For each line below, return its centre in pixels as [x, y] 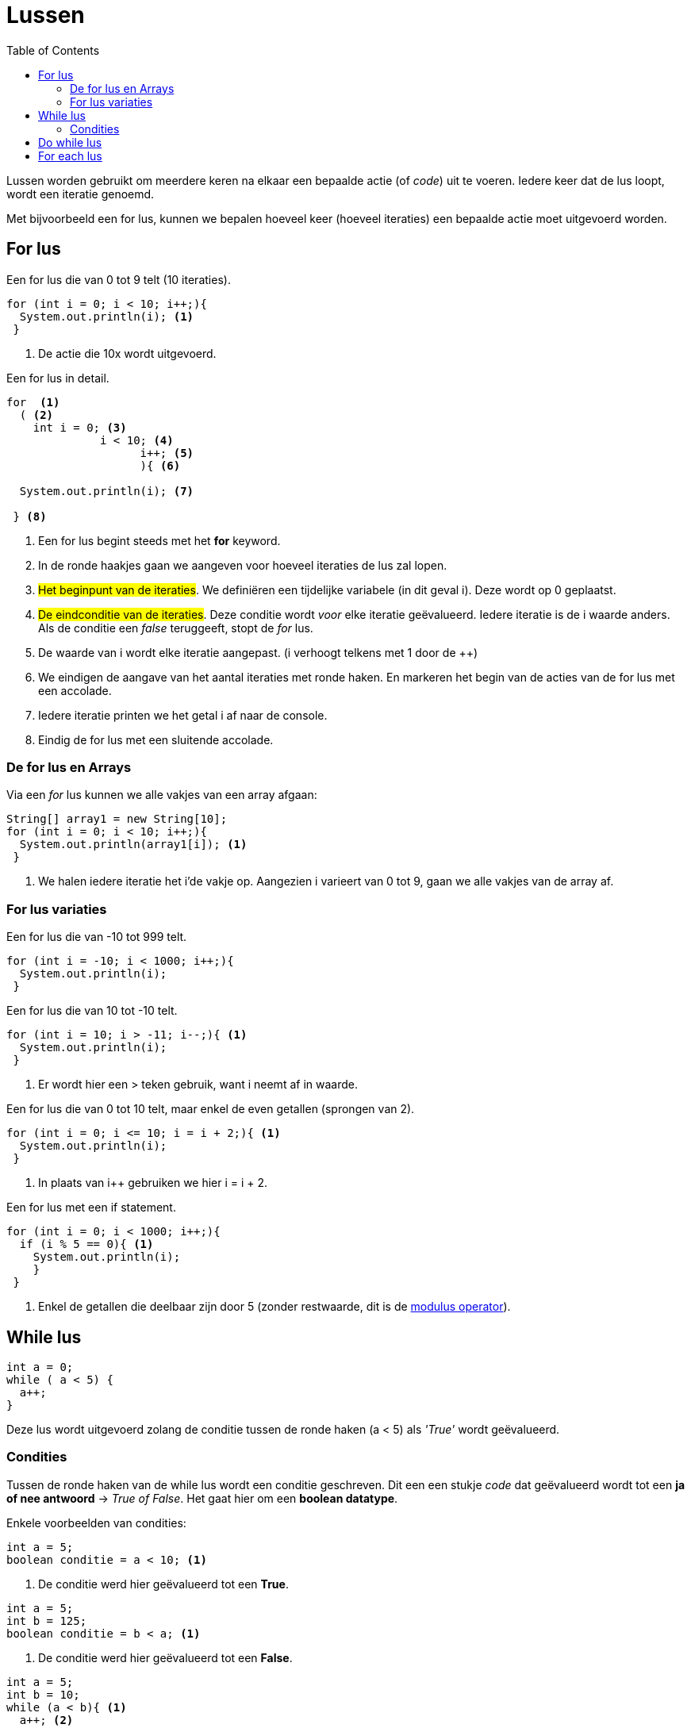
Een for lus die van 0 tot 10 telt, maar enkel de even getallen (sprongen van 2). [211, 1109]
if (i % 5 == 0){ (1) [86, 1244]
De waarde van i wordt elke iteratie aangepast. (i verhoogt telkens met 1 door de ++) [258, 652]
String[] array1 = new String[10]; [117, 819]
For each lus [70, 156]
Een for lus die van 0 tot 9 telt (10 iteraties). [119, 279]
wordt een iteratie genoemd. [81, 194]
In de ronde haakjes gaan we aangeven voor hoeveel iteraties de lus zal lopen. [243, 565]
